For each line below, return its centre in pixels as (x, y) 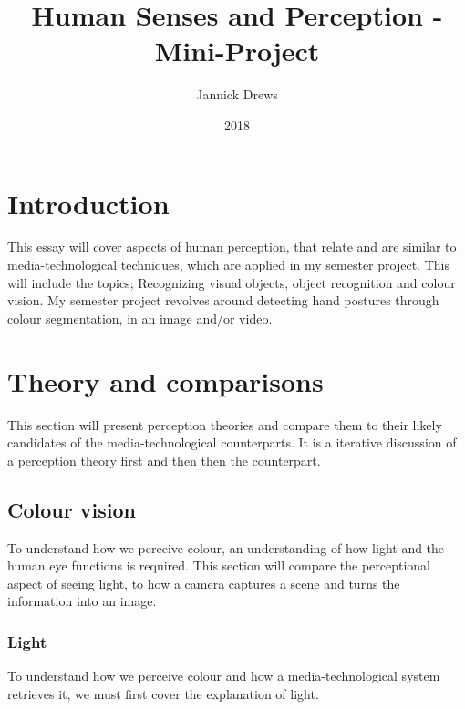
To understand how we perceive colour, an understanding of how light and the (226, 547)
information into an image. (82, 601)
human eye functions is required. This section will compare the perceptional (219, 565)
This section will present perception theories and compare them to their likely (225, 424)
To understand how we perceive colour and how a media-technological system (224, 676)
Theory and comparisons (165, 380)
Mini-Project (237, 51)
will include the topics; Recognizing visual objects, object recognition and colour (232, 282)
